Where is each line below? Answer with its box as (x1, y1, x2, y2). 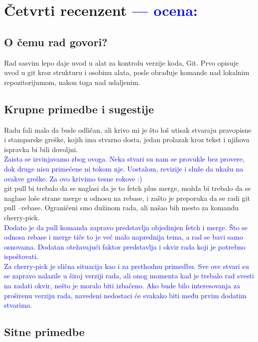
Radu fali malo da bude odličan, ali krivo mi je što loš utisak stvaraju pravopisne (4, 124, 252, 135)
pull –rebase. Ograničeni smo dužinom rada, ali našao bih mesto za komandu (4, 202, 239, 213)
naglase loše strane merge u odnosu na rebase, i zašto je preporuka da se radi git (4, 192, 250, 203)
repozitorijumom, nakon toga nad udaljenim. (4, 77, 140, 87)
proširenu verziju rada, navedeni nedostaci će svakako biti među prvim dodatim (4, 290, 247, 300)
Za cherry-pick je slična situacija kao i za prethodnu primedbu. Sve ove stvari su (4, 260, 249, 271)
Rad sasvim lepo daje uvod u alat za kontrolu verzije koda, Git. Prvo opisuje (4, 57, 239, 68)
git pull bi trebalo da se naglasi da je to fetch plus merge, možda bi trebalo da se (4, 183, 251, 193)
